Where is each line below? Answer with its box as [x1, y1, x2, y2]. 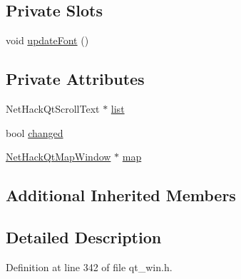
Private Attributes [6, 68, 145, 90]
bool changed [6, 125, 63, 140]
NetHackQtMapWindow [6, 149, 111, 164]
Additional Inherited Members [6, 184, 236, 206]
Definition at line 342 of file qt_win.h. [6, 259, 173, 274]
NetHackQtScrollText [6, 101, 100, 116]
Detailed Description [6, 225, 162, 248]
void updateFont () [6, 33, 89, 48]
